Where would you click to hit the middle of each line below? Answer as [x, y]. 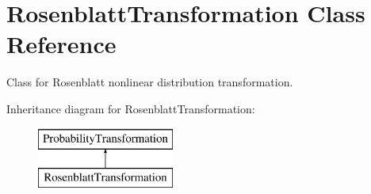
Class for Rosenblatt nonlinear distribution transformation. [150, 82]
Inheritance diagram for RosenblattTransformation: [131, 108]
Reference [61, 44]
